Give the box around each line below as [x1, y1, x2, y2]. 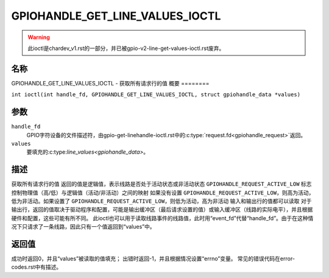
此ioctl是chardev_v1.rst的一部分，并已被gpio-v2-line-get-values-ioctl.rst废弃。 [27, 45, 225, 52]
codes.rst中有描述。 [11, 263, 62, 271]
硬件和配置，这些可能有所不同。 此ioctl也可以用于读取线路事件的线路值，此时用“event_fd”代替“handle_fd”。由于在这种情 [11, 214, 314, 222]
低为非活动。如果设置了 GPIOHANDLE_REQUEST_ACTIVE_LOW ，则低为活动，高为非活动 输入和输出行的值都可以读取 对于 [11, 198, 312, 204]
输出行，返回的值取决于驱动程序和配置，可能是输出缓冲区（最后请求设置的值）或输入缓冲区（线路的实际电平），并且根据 [11, 206, 313, 213]
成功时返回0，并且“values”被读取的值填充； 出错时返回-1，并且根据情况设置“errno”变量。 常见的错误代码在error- [11, 255, 295, 262]
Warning [27, 34, 50, 41]
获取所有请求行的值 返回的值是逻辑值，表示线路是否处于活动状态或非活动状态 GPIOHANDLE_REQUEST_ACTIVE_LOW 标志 [11, 180, 312, 188]
